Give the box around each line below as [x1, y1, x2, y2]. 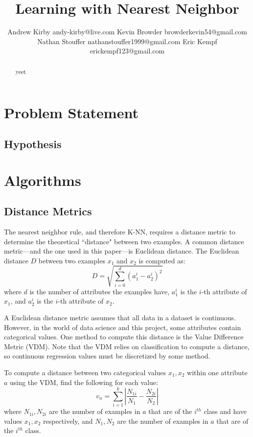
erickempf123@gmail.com [90, 46, 165, 56]
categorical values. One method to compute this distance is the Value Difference [4, 332, 244, 342]
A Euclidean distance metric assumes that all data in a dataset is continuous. [4, 312, 236, 323]
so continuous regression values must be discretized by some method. [4, 351, 210, 361]
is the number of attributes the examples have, [29, 286, 170, 296]
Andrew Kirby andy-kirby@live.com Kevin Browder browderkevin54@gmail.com [7, 26, 247, 37]
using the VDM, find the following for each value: [10, 377, 158, 387]
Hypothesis [4, 136, 62, 151]
